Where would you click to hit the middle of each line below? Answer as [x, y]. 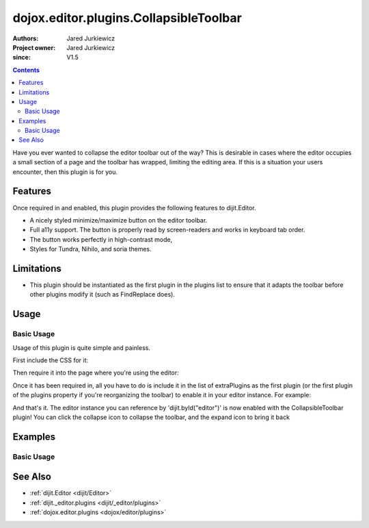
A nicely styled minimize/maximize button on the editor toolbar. [119, 220]
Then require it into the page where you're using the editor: [96, 373]
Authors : [26, 38]
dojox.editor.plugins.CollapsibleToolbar [127, 18]
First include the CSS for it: [51, 360]
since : [22, 58]
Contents [26, 70]
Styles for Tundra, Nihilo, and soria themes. [91, 249]
